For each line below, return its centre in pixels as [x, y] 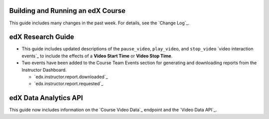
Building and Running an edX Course [67, 11]
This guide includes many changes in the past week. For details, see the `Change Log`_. [99, 23]
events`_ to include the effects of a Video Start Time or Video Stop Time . [97, 56]
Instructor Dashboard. [44, 70]
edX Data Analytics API [46, 98]
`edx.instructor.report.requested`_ [69, 84]
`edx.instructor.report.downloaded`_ [71, 77]
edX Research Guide [42, 37]
